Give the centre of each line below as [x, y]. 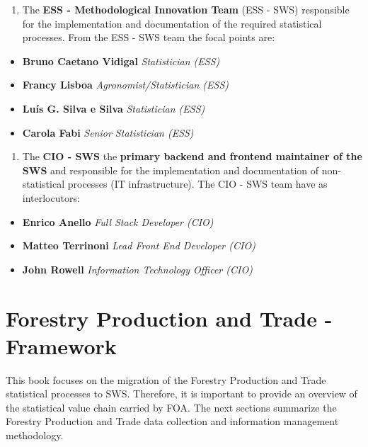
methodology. [35, 435]
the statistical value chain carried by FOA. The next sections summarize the [171, 407]
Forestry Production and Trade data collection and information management [172, 421]
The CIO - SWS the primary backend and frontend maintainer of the [192, 156]
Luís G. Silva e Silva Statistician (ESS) [114, 108]
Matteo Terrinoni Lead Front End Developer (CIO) [139, 245]
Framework [61, 345]
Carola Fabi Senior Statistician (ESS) [108, 132]
